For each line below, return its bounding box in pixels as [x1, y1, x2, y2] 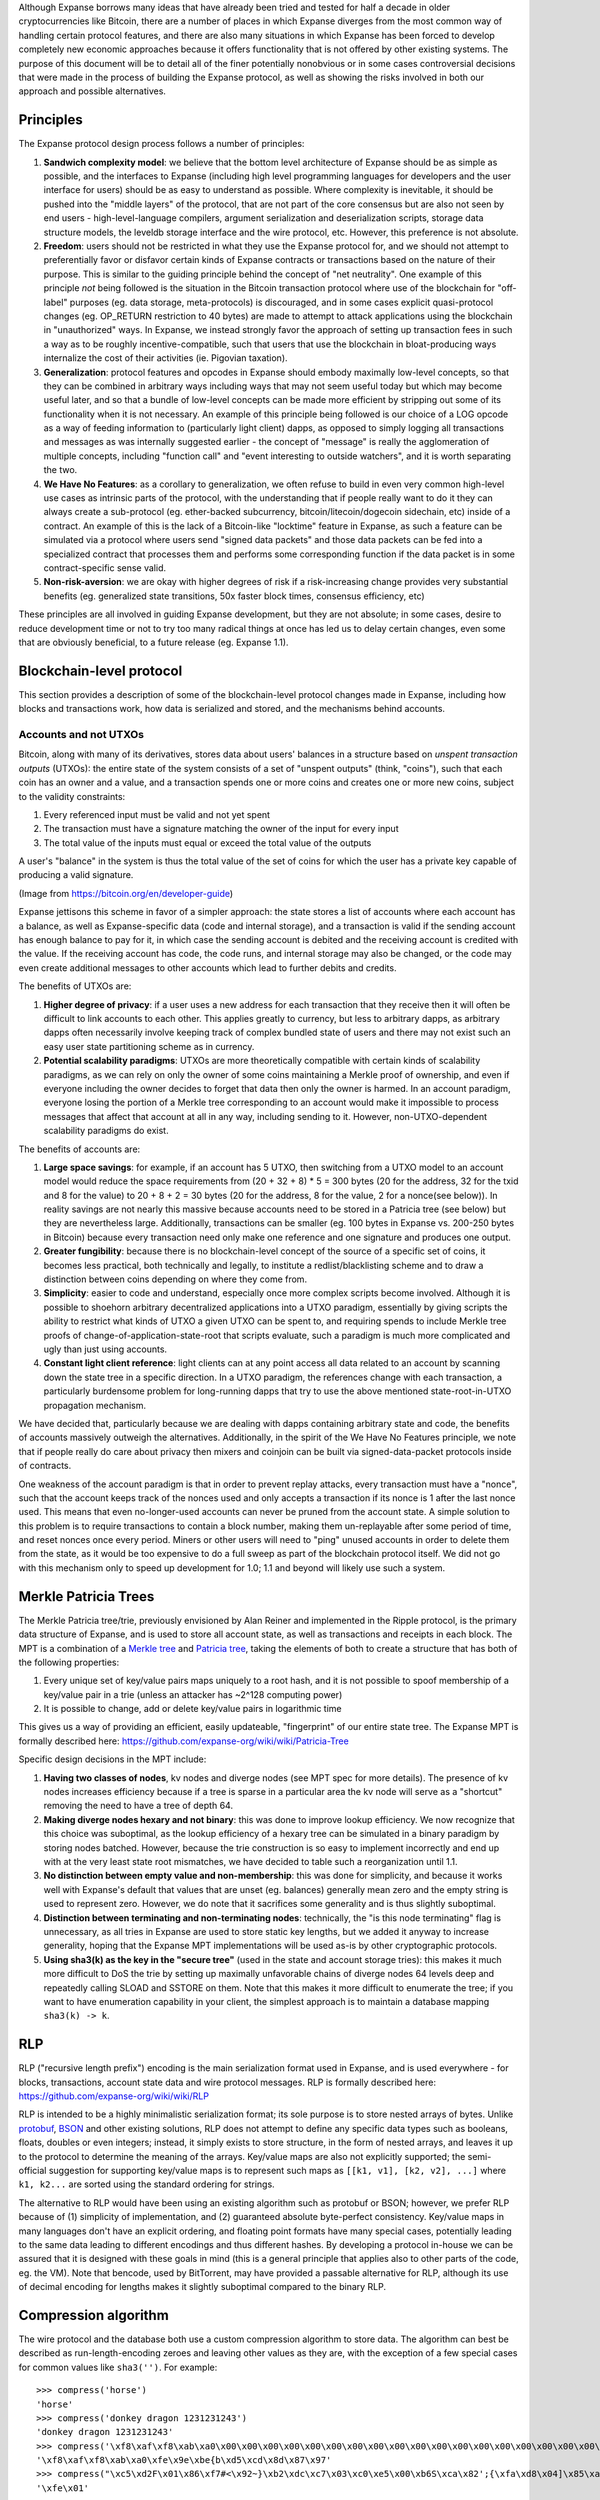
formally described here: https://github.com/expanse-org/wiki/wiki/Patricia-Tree [18, 1735, 349, 1747]
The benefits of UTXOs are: [18, 980, 132, 992]
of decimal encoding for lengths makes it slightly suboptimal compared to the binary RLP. [18, 2281, 387, 2293]
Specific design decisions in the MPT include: [18, 1753, 207, 1765]
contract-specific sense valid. [43, 561, 167, 574]
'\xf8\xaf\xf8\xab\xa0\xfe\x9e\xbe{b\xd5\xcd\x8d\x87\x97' [36, 2455, 332, 2466]
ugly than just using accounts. [43, 1343, 168, 1355]
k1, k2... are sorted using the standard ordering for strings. [18, 2178, 275, 2190]
